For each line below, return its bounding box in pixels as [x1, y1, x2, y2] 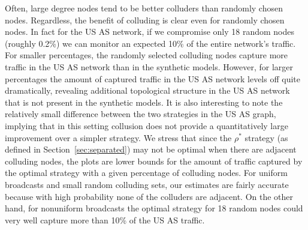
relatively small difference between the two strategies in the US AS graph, [5, 107, 276, 120]
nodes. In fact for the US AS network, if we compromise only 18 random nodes [5, 25, 294, 38]
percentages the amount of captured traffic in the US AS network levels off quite [5, 72, 300, 85]
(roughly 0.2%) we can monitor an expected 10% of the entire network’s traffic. [5, 37, 296, 49]
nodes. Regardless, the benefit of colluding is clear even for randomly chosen [5, 13, 285, 26]
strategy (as [244, 131, 288, 144]
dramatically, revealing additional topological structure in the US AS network [5, 84, 290, 97]
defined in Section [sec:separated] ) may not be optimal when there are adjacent [5, 143, 297, 156]
